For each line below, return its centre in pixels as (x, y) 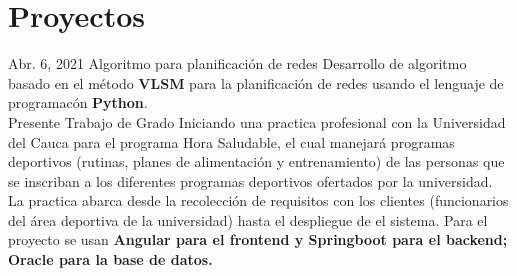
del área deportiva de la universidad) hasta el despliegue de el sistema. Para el (248, 219)
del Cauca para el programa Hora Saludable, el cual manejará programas (231, 141)
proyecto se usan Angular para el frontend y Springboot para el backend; (258, 239)
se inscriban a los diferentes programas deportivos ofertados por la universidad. (250, 180)
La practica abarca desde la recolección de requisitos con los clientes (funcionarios (258, 200)
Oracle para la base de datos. (110, 259)
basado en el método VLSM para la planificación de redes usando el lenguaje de (256, 82)
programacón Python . (78, 102)
